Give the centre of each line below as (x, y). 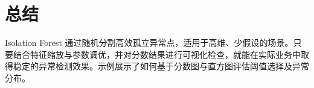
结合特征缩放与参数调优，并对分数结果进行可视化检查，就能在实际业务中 (157, 54)
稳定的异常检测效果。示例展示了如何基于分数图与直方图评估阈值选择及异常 (161, 66)
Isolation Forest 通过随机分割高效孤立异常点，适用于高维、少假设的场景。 (149, 42)
